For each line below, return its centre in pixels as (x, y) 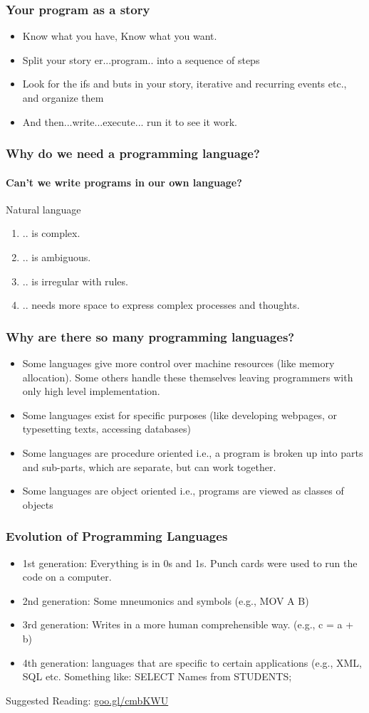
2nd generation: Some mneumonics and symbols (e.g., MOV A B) (166, 600)
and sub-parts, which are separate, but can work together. (149, 466)
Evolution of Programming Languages (117, 536)
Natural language (43, 209)
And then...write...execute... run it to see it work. (130, 121)
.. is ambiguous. (57, 257)
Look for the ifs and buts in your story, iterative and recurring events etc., (184, 84)
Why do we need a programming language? (133, 153)
